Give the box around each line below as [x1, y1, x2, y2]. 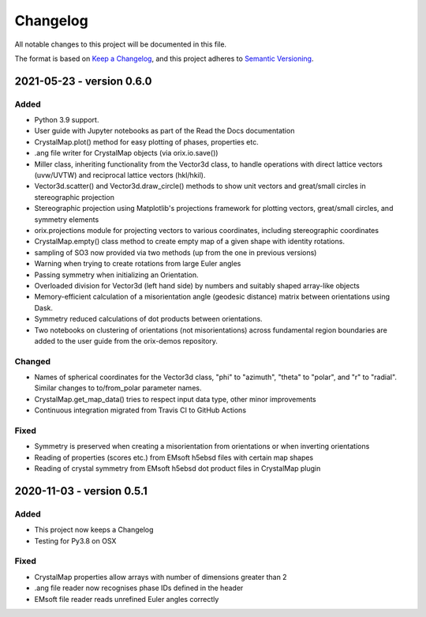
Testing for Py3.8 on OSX [34, 536, 117, 545]
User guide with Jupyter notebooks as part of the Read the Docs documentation [34, 126, 295, 136]
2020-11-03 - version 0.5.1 [14, 484, 148, 498]
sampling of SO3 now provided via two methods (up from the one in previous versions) [34, 247, 317, 257]
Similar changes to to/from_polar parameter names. [34, 383, 202, 393]
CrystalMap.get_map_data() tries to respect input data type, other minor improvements [34, 394, 316, 404]
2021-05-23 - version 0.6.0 [14, 74, 152, 88]
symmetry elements [34, 214, 99, 224]
